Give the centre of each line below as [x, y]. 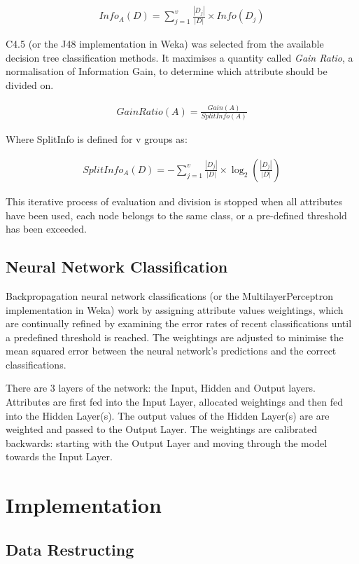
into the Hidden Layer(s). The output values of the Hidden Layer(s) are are [168, 415]
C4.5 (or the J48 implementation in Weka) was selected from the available [165, 44]
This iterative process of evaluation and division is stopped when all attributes [174, 201]
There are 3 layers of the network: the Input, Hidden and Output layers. [161, 388]
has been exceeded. [46, 229]
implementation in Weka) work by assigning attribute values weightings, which [175, 309]
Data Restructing [70, 549]
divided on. [30, 84]
